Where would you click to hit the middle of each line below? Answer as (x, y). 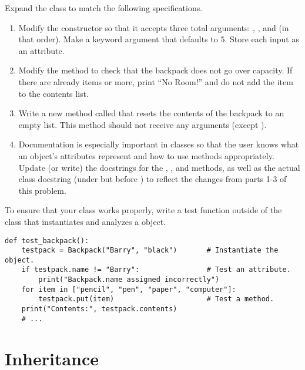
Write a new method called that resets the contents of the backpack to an (151, 113)
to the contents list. (53, 93)
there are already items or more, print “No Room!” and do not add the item (156, 81)
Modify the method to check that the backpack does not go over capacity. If (155, 70)
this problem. (42, 190)
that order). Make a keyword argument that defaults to (118, 39)
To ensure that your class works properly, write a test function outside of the (143, 210)
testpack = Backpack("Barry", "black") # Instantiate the (150, 250)
